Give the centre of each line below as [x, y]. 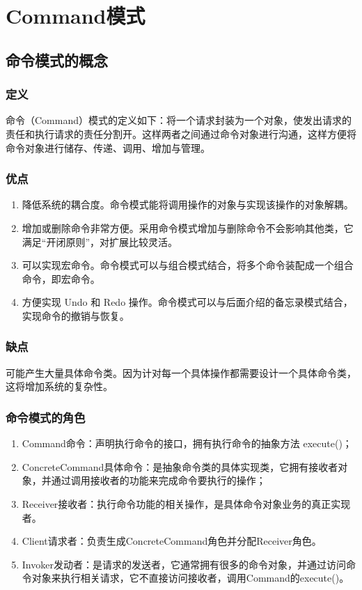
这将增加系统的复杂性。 [59, 386]
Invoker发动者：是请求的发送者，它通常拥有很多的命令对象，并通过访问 [184, 564]
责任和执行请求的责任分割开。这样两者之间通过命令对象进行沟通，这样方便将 [181, 133]
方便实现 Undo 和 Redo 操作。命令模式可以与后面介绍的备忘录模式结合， [187, 302]
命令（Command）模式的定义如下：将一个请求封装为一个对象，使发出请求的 [179, 120]
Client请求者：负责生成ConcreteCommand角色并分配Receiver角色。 [172, 541]
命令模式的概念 [57, 60]
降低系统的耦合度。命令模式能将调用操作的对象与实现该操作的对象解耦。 [188, 204]
